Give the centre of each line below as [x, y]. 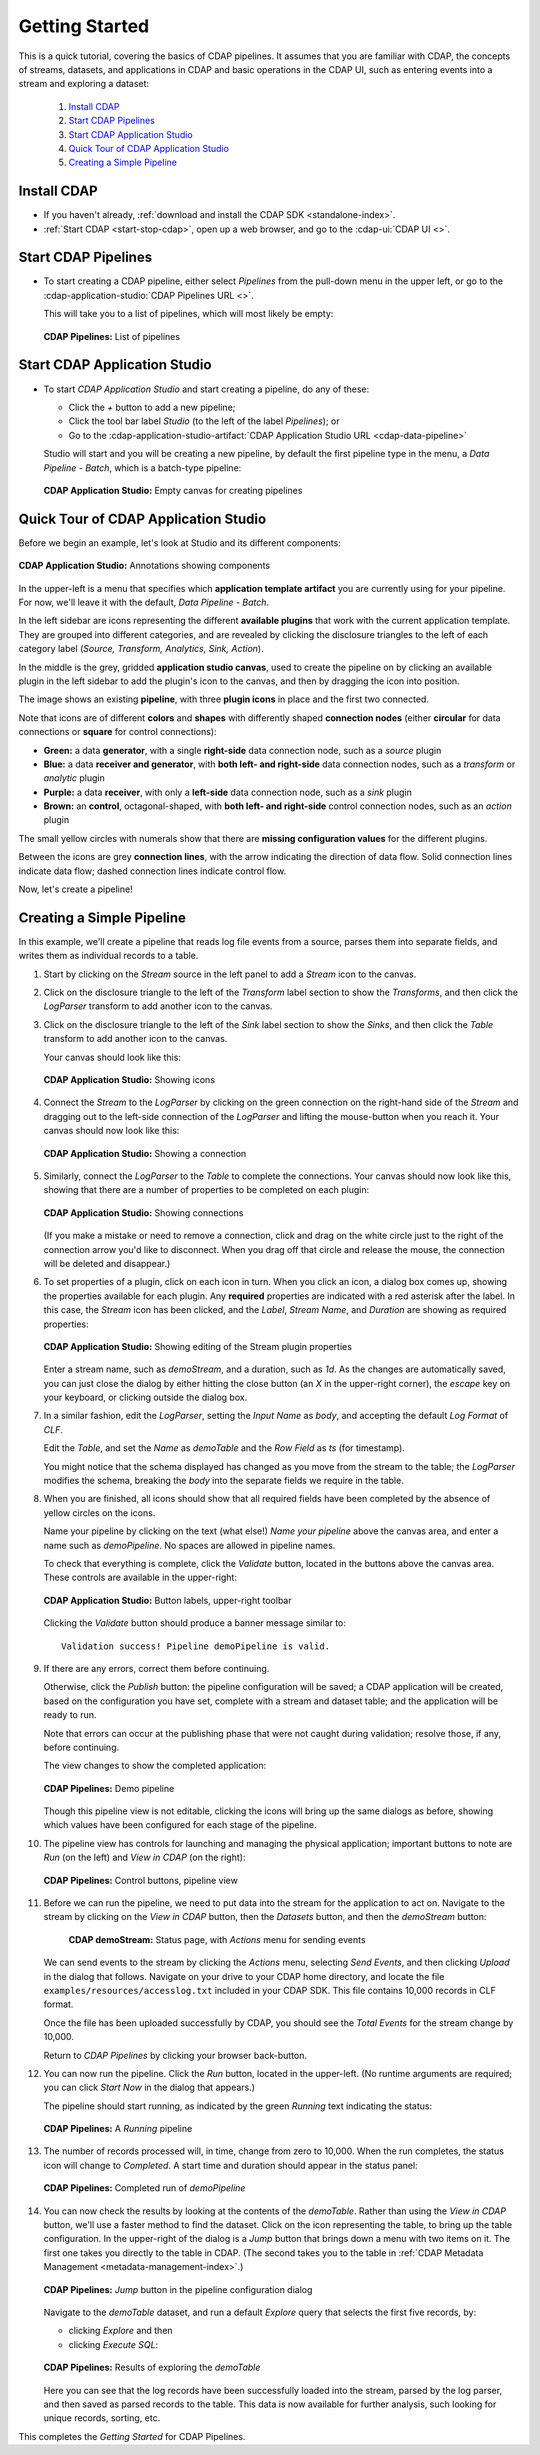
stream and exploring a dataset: [84, 84]
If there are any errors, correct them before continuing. [156, 1668]
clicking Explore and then [121, 2331]
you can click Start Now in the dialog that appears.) [149, 2087]
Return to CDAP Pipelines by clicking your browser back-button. [175, 2055]
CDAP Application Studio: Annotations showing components [144, 566]
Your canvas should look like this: [112, 1057]
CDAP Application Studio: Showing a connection [145, 1153]
